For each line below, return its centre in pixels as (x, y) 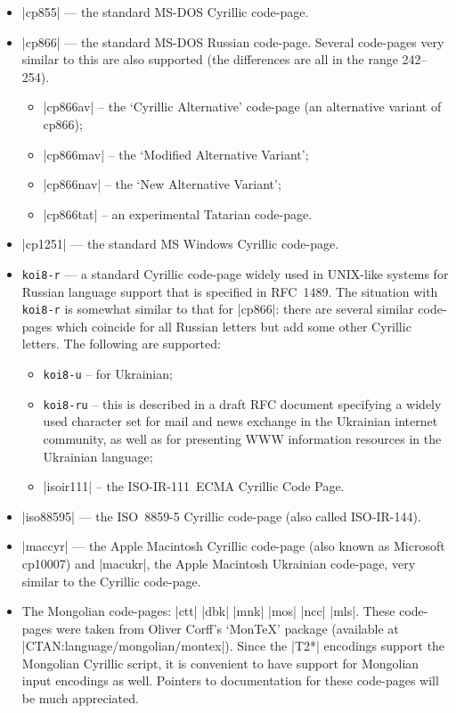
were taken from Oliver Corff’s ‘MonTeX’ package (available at (227, 628)
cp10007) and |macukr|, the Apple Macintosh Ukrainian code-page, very (219, 563)
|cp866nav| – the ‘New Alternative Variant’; (162, 184)
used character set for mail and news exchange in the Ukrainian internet (240, 421)
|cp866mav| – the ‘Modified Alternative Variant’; (176, 154)
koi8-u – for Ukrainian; (108, 374)
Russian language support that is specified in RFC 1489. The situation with (230, 291)
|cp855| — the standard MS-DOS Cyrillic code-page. (165, 12)
